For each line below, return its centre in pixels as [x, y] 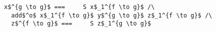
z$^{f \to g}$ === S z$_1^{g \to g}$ [81, 24]
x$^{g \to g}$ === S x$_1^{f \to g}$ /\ [79, 7]
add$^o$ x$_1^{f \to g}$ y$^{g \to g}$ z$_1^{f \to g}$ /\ [112, 15]
